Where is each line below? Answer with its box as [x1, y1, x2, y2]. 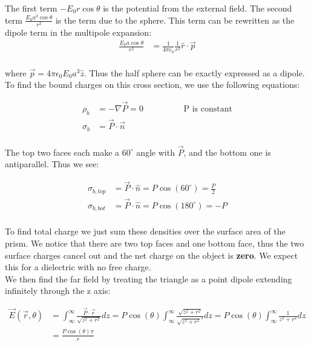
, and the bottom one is [183, 145, 271, 158]
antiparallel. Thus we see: [5, 158, 99, 170]
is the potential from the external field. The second [103, 2, 292, 14]
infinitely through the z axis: [5, 284, 111, 297]
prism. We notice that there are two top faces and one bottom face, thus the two [5, 237, 304, 250]
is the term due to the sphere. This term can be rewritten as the [55, 13, 295, 26]
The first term [5, 2, 57, 14]
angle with [136, 145, 175, 158]
